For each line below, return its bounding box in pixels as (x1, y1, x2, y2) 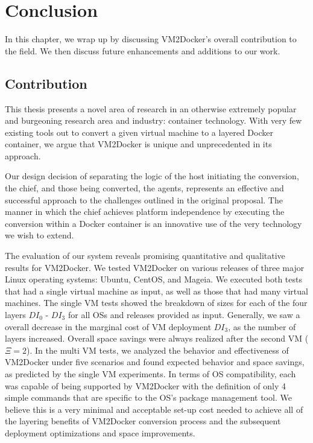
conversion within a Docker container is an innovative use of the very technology (5, 217, 302, 229)
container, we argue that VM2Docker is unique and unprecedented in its (5, 138, 272, 150)
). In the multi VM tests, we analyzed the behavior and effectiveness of (27, 343, 289, 356)
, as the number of (228, 320, 296, 333)
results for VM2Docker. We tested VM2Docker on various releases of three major (5, 261, 305, 273)
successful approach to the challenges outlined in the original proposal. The (5, 193, 283, 206)
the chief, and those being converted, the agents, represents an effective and (5, 182, 284, 194)
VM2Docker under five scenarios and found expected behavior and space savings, (5, 355, 305, 368)
